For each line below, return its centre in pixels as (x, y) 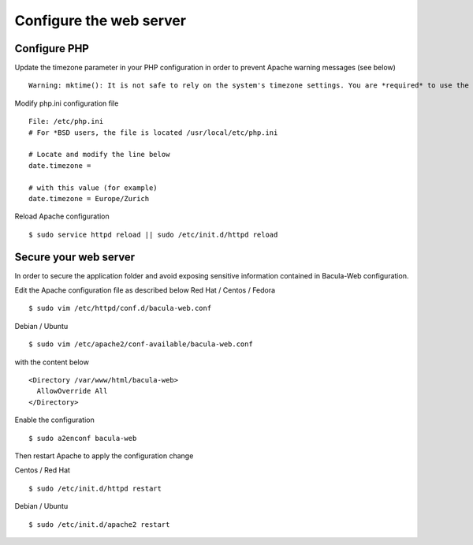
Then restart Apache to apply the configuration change (104, 455)
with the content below (52, 362)
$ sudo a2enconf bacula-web (83, 438)
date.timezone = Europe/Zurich (89, 198)
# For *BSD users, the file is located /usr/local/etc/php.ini (153, 133)
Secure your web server (75, 257)
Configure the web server (101, 21)
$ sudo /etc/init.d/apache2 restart (99, 524)
